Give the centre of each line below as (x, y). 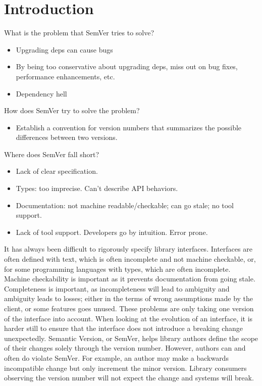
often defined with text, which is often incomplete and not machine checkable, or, (130, 259)
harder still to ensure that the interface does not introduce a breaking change (123, 328)
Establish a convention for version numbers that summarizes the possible (129, 127)
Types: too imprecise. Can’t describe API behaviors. (97, 188)
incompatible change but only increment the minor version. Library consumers (125, 368)
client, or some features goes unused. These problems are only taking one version (129, 308)
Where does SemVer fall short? (52, 154)
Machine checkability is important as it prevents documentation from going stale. (130, 279)
